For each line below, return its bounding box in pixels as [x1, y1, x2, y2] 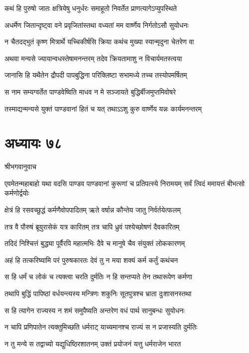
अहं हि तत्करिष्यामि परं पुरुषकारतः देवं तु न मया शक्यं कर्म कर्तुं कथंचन [4, 254, 178, 265]
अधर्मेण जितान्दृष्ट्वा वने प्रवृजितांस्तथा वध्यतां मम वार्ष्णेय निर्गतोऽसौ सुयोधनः [4, 19, 189, 30]
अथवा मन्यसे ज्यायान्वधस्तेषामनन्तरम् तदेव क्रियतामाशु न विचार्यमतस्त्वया [4, 53, 182, 63]
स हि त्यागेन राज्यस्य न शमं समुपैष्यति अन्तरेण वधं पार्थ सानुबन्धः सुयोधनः [4, 305, 185, 315]
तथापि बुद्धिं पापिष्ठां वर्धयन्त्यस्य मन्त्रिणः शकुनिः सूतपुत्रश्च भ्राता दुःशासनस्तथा [4, 288, 192, 299]
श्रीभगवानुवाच [4, 161, 37, 172]
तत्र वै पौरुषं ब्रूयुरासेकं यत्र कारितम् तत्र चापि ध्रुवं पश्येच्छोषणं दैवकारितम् [4, 221, 180, 232]
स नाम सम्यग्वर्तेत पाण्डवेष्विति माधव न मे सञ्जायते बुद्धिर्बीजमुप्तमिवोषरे [4, 86, 176, 97]
